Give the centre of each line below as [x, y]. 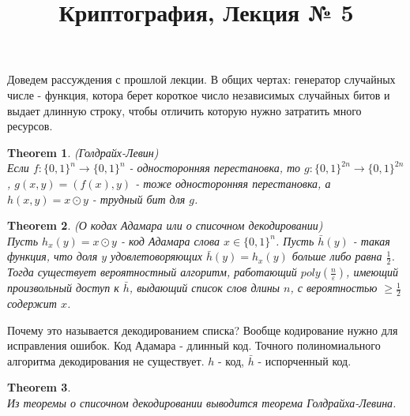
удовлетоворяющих [156, 256]
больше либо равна [337, 256]
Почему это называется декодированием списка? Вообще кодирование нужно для [203, 330]
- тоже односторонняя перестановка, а [233, 183]
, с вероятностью [334, 288]
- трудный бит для [139, 199]
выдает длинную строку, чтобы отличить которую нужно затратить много [184, 110]
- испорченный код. [305, 360]
